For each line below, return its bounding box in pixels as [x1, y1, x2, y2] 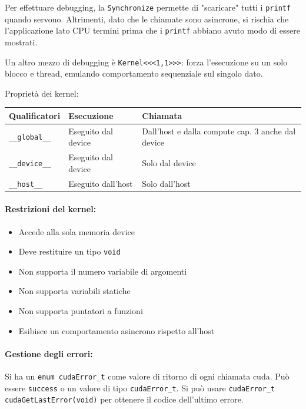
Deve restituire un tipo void [18, 245, 121, 258]
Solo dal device [142, 156, 196, 169]
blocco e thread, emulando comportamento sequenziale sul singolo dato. [5, 67, 263, 80]
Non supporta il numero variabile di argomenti [18, 265, 187, 277]
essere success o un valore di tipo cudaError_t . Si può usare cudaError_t [5, 381, 275, 394]
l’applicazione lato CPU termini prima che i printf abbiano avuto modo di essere [5, 24, 300, 37]
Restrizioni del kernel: [5, 203, 97, 215]
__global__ [9, 133, 51, 142]
